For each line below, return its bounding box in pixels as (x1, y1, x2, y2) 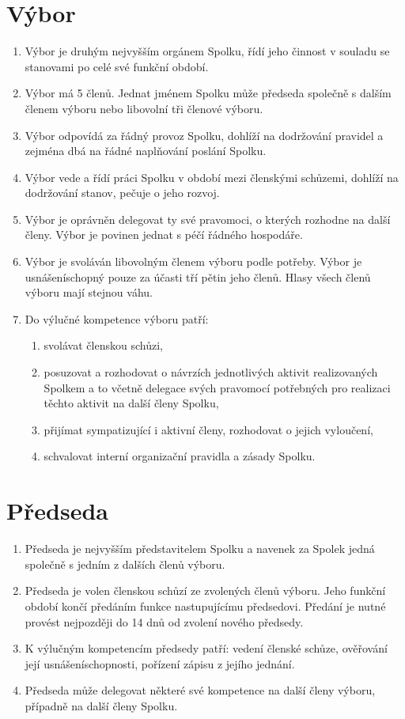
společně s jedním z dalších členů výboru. (25, 555, 225, 572)
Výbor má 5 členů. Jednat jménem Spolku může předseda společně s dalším (25, 85, 392, 101)
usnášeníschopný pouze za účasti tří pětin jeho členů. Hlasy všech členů (25, 268, 371, 285)
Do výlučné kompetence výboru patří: (25, 310, 209, 327)
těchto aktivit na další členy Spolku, (44, 395, 219, 411)
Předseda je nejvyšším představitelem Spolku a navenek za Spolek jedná (25, 540, 375, 557)
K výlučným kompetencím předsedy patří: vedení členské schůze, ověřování (25, 640, 388, 657)
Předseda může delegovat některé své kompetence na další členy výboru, (25, 682, 376, 698)
